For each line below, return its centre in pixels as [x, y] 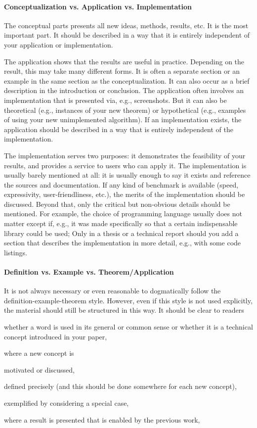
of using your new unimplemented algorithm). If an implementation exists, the [123, 119]
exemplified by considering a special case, [66, 403]
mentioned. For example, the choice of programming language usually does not [123, 214]
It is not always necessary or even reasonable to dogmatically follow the [112, 291]
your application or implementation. [59, 44]
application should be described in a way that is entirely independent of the [119, 129]
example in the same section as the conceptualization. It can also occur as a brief [127, 80]
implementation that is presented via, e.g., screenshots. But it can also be [115, 100]
